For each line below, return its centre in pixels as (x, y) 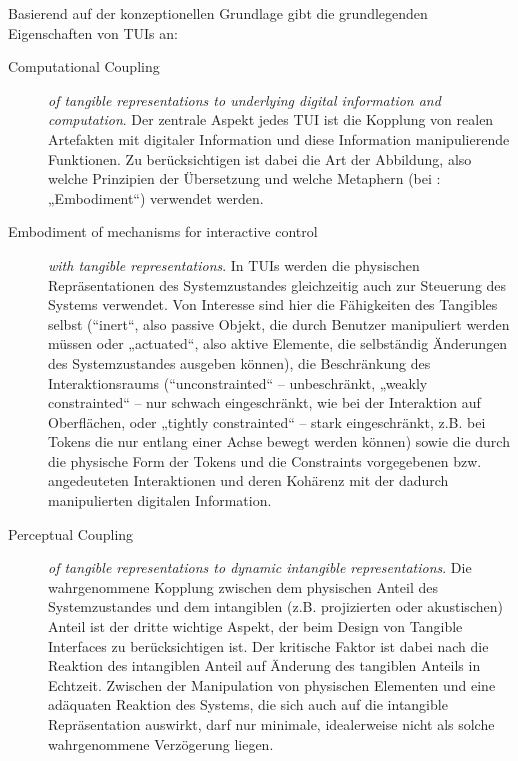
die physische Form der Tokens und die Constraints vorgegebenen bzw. (265, 460)
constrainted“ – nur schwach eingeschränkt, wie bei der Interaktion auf (264, 402)
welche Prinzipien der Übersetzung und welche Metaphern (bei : (244, 178)
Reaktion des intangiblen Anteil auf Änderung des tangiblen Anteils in (264, 665)
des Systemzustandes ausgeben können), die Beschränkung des (239, 362)
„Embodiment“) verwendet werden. (156, 197)
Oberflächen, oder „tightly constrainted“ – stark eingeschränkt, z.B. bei (267, 421)
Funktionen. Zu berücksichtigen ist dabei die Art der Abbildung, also (260, 158)
